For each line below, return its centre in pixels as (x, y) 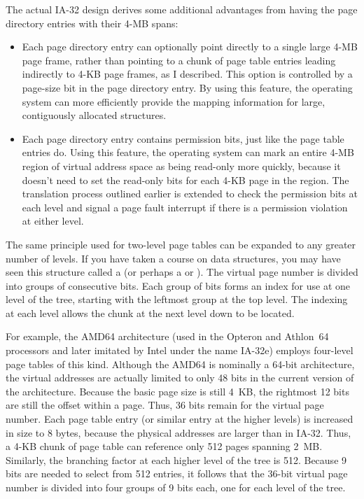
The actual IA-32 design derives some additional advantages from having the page (182, 9)
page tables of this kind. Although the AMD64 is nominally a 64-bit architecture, (180, 364)
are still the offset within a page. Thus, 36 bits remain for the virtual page (165, 405)
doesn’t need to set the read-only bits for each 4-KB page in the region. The (185, 180)
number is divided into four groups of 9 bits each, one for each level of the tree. (176, 487)
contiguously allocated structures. (94, 115)
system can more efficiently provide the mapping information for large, (174, 101)
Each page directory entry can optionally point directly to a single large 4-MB (190, 47)
